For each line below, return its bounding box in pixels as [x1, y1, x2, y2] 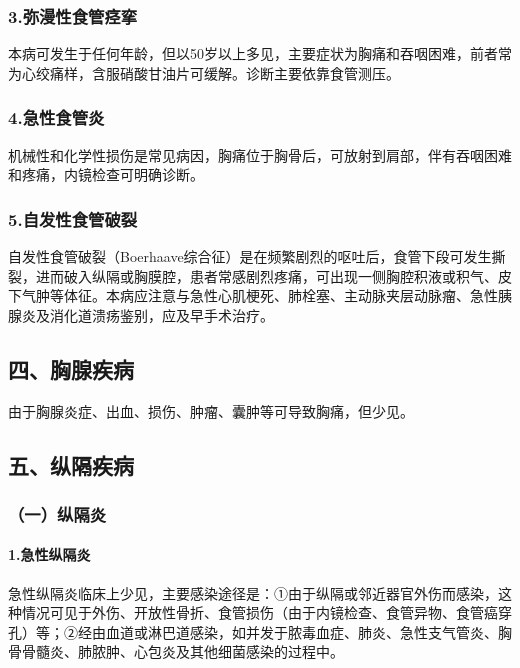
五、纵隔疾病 [8, 449, 134, 480]
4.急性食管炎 [8, 105, 105, 130]
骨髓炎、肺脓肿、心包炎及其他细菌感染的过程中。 [21, 641, 344, 662]
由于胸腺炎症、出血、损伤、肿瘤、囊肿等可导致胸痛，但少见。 [8, 400, 414, 421]
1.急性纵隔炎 [8, 544, 91, 565]
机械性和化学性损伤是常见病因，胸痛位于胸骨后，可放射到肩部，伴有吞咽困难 [8, 144, 512, 165]
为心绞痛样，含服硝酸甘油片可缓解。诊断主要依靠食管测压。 [8, 62, 400, 83]
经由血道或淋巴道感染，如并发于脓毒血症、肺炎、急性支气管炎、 [77, 621, 498, 642]
